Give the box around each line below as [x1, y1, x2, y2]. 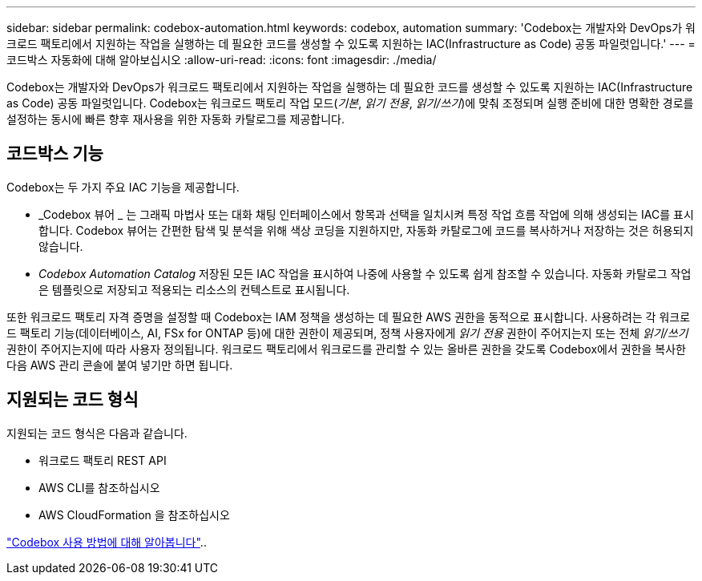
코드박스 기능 [6, 143, 103, 164]
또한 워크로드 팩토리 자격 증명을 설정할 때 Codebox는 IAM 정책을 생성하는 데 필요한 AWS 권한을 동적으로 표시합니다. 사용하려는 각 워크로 [6, 309, 691, 324]
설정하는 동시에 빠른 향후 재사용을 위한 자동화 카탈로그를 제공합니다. [6, 112, 345, 126]
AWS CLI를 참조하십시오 [38, 480, 160, 494]
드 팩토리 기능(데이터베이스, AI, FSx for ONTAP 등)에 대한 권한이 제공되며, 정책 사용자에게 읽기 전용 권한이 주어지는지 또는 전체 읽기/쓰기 [6, 325, 688, 340]
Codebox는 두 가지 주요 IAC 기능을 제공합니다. [6, 180, 240, 194]
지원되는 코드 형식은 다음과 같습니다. [6, 426, 188, 440]
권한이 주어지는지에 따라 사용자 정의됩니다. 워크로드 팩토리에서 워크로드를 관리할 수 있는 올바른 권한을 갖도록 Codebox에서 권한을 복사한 [6, 341, 686, 356]
